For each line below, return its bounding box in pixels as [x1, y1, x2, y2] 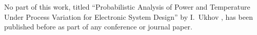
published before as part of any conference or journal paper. [4, 21, 192, 32]
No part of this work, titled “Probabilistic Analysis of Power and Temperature [4, 2, 250, 12]
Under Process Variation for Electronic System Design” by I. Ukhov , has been [4, 11, 253, 22]
